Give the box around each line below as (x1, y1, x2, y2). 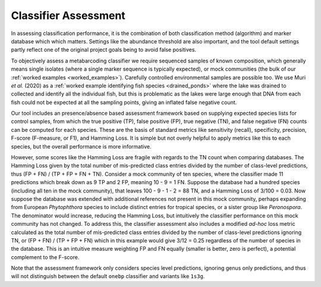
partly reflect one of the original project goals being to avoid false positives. (11, 46, 196, 53)
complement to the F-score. (11, 253, 80, 261)
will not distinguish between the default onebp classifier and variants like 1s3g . (11, 273, 205, 280)
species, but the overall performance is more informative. (11, 143, 152, 150)
